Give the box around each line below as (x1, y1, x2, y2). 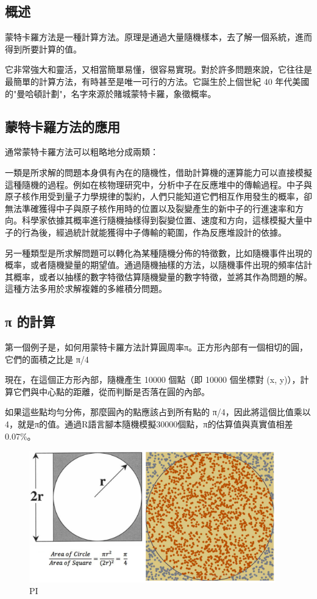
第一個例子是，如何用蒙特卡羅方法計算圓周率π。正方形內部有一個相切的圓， (5, 341, 308, 354)
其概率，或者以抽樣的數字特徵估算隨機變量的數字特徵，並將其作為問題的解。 (5, 270, 312, 283)
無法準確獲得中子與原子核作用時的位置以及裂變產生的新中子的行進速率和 (5, 201, 295, 214)
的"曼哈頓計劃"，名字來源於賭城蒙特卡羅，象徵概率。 (5, 87, 216, 100)
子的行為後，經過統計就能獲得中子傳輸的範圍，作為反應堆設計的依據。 (5, 225, 287, 238)
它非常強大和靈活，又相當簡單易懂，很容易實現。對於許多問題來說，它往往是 (5, 63, 312, 76)
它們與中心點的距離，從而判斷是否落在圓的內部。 (13, 385, 210, 398)
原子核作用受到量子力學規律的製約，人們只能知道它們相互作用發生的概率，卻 (5, 190, 312, 203)
